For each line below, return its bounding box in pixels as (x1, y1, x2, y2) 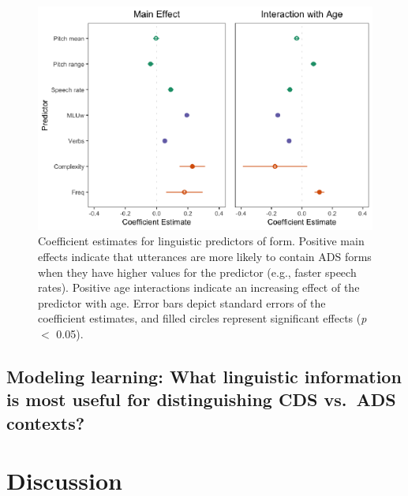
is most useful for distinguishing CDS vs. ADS (6, 387, 396, 412)
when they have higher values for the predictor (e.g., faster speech (38, 263, 357, 280)
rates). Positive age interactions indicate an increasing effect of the (38, 279, 360, 296)
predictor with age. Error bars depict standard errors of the (38, 294, 326, 311)
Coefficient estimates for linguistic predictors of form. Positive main (38, 233, 365, 249)
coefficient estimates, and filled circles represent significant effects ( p (38, 310, 367, 326)
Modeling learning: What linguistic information (6, 364, 402, 388)
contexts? (6, 410, 85, 434)
